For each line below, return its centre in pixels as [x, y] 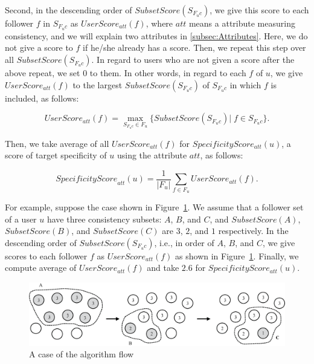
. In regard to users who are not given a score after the [193, 60]
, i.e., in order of [184, 242]
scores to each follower [46, 255]
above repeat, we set [43, 73]
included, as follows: [42, 98]
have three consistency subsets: [104, 219]
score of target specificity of [56, 155]
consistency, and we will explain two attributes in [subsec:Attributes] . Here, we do [156, 35]
